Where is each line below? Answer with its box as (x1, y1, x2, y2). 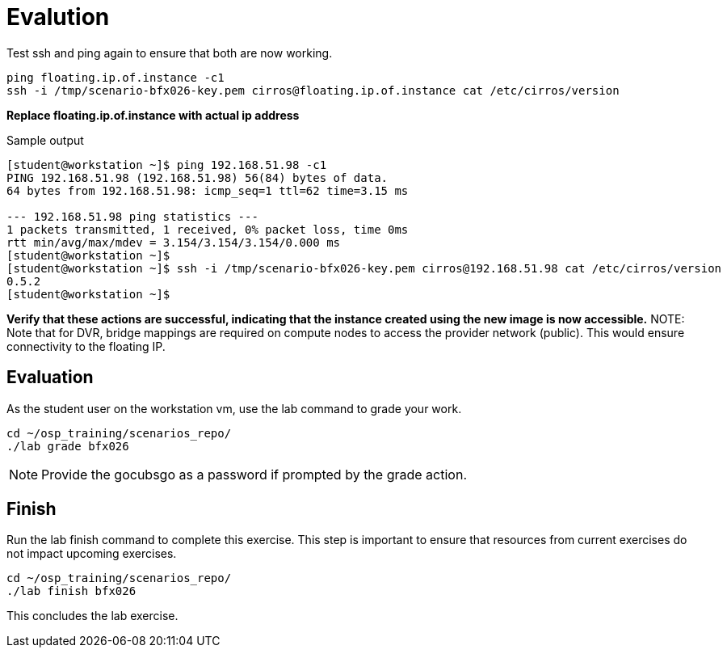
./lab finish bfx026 (6, 584, 137, 598)
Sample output (6, 133, 84, 147)
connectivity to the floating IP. (6, 339, 166, 353)
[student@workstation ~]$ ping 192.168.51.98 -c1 (6, 158, 327, 171)
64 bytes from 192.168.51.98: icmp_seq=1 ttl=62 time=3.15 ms (6, 184, 409, 197)
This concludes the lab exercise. (6, 609, 179, 623)
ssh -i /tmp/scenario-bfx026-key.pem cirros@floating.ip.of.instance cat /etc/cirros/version (6, 83, 620, 97)
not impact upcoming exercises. (6, 546, 177, 561)
